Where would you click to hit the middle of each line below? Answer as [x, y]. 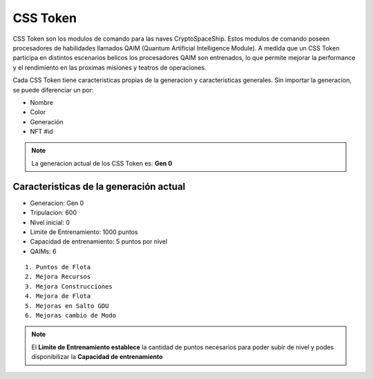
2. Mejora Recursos [58, 277]
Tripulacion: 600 [54, 213]
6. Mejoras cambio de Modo [71, 315]
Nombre [41, 102]
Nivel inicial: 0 [50, 222]
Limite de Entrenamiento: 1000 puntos [84, 232]
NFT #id [41, 132]
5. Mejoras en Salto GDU [67, 306]
